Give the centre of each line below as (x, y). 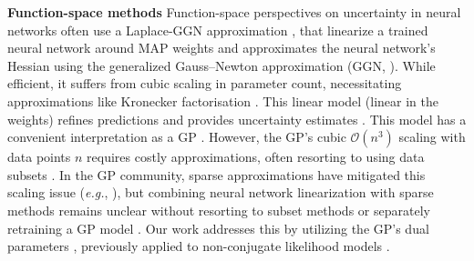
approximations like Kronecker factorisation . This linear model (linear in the (223, 100)
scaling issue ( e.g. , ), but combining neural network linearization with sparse (221, 192)
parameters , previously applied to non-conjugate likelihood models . (199, 246)
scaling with (432, 137)
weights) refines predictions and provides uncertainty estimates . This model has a (237, 119)
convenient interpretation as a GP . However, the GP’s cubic (177, 137)
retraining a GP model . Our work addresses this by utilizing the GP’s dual (218, 228)
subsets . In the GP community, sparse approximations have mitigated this (216, 174)
